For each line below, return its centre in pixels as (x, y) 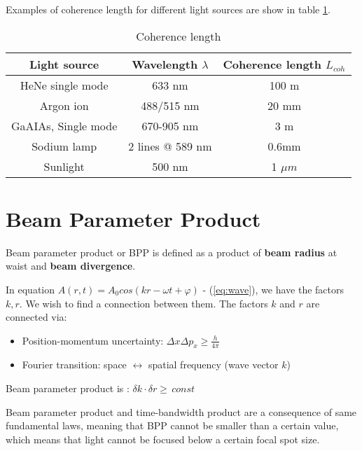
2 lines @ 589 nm (170, 146)
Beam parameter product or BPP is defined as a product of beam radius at (172, 252)
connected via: (36, 317)
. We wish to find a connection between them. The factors (144, 303)
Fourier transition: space (74, 365)
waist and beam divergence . (71, 266)
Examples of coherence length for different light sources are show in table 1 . (168, 9)
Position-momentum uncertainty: (93, 340)
